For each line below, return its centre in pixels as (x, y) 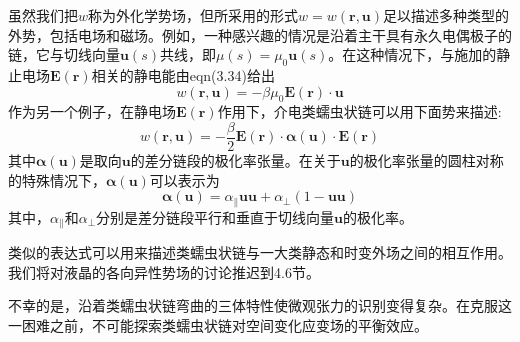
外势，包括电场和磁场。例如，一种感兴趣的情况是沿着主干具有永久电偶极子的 (260, 34)
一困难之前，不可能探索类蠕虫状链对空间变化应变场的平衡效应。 (218, 324)
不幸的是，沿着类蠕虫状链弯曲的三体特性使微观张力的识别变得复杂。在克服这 (260, 305)
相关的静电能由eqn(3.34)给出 (183, 74)
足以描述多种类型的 (446, 15)
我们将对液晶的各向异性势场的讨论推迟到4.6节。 (164, 271)
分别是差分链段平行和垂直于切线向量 (215, 216)
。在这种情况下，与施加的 (412, 54)
